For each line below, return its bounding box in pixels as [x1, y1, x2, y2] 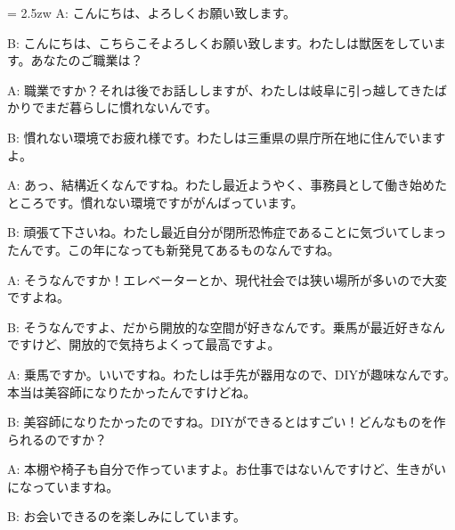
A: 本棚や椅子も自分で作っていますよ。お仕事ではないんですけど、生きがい [7, 460, 446, 478]
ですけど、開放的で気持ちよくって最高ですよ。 [7, 335, 280, 354]
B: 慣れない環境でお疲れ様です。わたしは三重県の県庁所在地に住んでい [7, 127, 421, 146]
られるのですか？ [7, 429, 107, 448]
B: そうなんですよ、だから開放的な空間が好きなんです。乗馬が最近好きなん [7, 317, 445, 336]
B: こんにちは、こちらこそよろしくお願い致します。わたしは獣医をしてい [7, 33, 434, 52]
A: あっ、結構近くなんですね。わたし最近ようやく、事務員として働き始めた [7, 175, 447, 194]
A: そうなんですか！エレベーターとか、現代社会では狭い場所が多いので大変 [7, 270, 448, 289]
